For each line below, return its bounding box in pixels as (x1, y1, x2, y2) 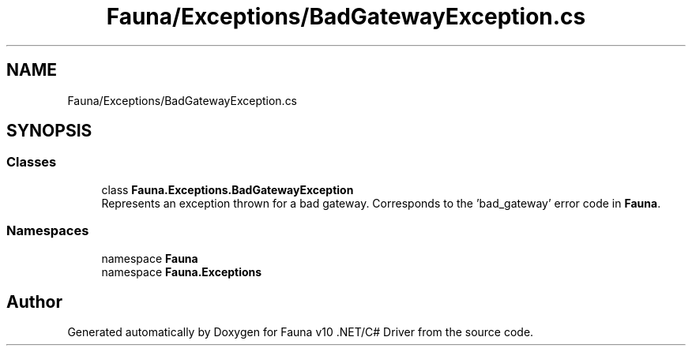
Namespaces (6, 223, 89, 239)
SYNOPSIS (6, 121, 92, 141)
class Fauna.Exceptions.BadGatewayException (101, 182, 354, 197)
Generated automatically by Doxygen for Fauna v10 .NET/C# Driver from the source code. (67, 325, 534, 339)
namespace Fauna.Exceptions (101, 264, 262, 279)
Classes (6, 154, 57, 170)
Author (6, 291, 62, 312)
